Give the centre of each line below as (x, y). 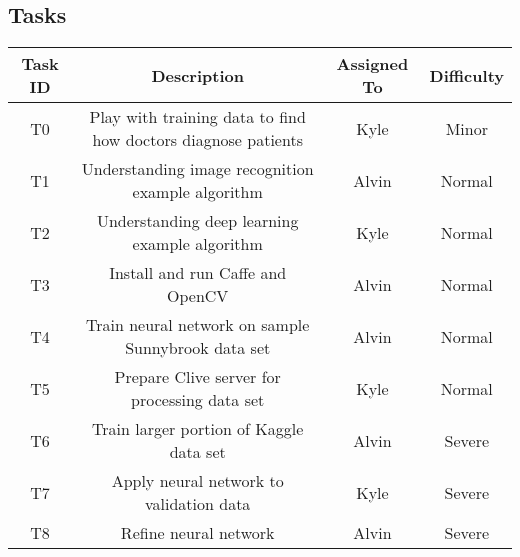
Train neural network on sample (198, 325)
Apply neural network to (197, 481)
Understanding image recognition (197, 169)
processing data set (198, 400)
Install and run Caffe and (198, 273)
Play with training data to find (197, 117)
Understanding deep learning (197, 221)
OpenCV (198, 296)
